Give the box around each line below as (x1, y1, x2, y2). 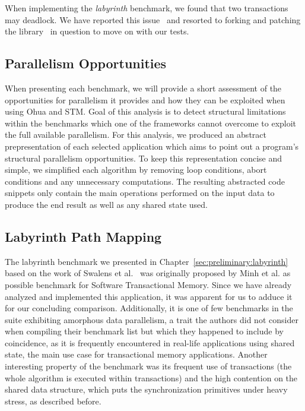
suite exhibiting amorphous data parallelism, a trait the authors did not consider (5, 313, 298, 325)
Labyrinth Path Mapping (5, 227, 162, 245)
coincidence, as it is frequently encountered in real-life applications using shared (5, 336, 295, 349)
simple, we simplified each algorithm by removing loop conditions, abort (5, 163, 267, 176)
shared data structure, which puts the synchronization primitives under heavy (5, 383, 288, 396)
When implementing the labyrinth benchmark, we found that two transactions (5, 2, 288, 14)
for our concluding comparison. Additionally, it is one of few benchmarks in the (5, 302, 293, 314)
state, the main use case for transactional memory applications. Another (5, 348, 268, 361)
